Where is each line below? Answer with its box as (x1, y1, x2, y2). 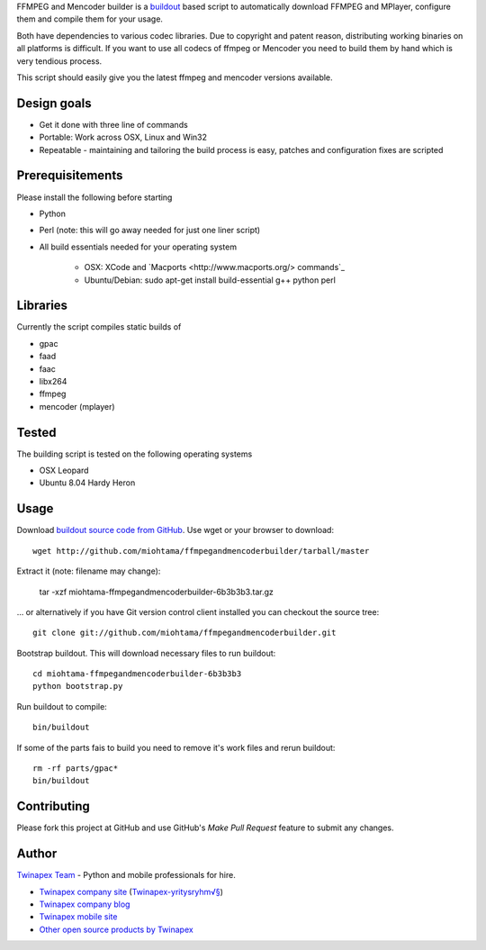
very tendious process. (16, 55, 103, 67)
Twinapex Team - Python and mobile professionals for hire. (16, 870, 236, 881)
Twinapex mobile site (39, 911, 118, 922)
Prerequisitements (16, 167, 123, 184)
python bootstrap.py (32, 681, 123, 692)
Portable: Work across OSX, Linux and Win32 (39, 131, 207, 143)
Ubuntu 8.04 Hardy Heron (39, 477, 136, 488)
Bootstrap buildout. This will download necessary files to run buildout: (16, 647, 276, 658)
